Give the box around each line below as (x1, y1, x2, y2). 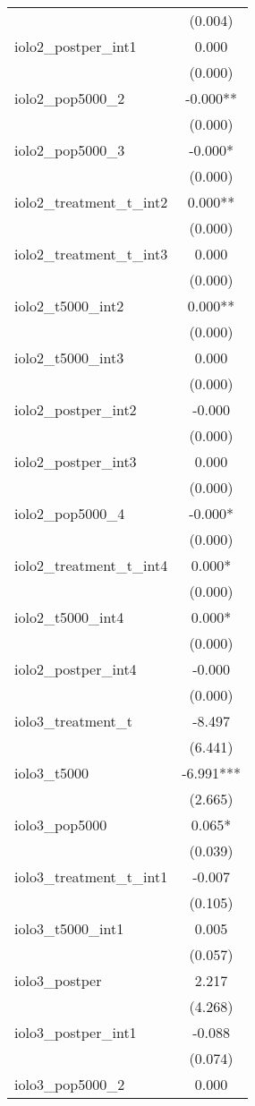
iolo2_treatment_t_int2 (14, 191, 168, 212)
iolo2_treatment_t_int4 (14, 555, 168, 575)
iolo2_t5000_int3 (14, 347, 124, 368)
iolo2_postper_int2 (14, 399, 137, 420)
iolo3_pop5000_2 (14, 1074, 125, 1094)
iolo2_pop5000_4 (14, 503, 125, 523)
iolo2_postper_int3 (14, 451, 137, 472)
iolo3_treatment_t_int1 (14, 866, 168, 887)
